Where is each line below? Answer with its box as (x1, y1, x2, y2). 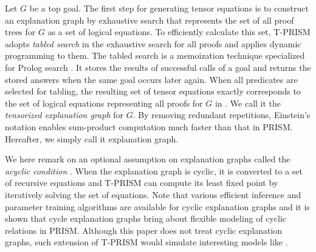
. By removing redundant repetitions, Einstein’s (132, 108, 311, 121)
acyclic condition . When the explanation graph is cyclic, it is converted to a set (5, 164, 303, 177)
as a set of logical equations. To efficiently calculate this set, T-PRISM (47, 25, 311, 38)
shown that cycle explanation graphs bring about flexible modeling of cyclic (5, 212, 287, 225)
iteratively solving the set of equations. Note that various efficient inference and (5, 188, 301, 201)
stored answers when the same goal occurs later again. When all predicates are (5, 73, 298, 85)
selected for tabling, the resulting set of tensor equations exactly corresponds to (5, 85, 301, 98)
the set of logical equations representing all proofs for (5, 96, 203, 109)
